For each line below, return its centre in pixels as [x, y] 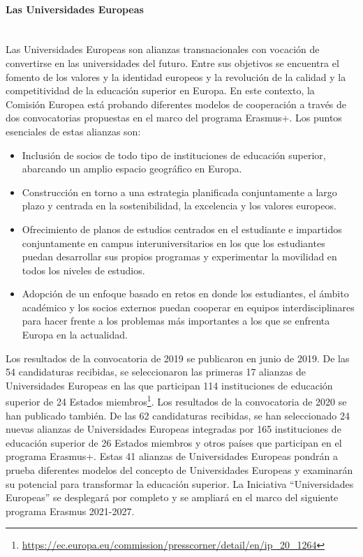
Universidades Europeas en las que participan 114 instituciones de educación [169, 385]
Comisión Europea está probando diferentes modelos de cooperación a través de [176, 104]
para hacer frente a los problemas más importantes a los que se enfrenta [176, 321]
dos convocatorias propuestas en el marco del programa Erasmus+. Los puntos [174, 118]
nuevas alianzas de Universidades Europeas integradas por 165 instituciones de [173, 429]
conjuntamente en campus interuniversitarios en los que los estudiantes [173, 243]
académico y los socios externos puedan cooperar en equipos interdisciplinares [188, 307]
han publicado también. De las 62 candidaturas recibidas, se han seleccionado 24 [178, 415]
